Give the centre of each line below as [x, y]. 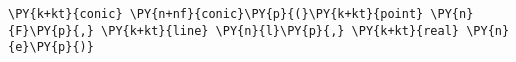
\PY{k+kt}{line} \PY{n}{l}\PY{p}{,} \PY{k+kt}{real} [280, 30]
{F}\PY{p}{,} [51, 30]
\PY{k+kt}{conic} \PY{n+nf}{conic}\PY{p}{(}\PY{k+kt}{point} [216, 14]
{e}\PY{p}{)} [51, 47]
